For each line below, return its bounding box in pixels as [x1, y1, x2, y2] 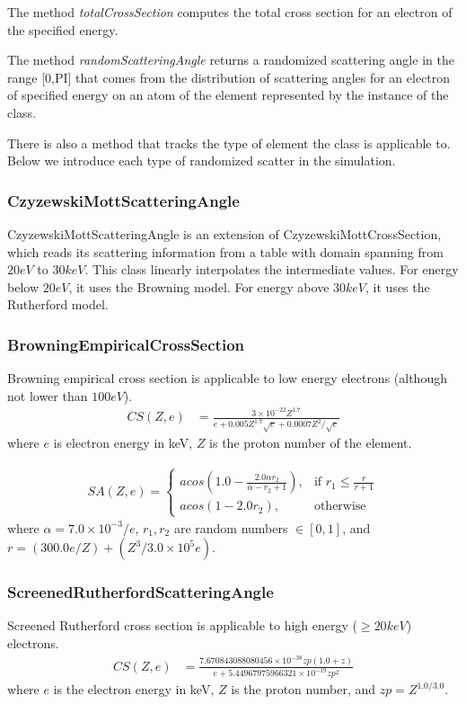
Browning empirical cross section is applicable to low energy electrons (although [7, 369, 447, 388]
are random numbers [173, 518, 288, 537]
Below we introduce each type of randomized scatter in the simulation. [7, 151, 396, 170]
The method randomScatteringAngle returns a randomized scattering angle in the [7, 50, 454, 69]
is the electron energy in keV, [53, 680, 215, 699]
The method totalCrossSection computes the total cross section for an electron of [7, 3, 453, 21]
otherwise [313, 500, 366, 513]
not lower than [7, 386, 88, 405]
